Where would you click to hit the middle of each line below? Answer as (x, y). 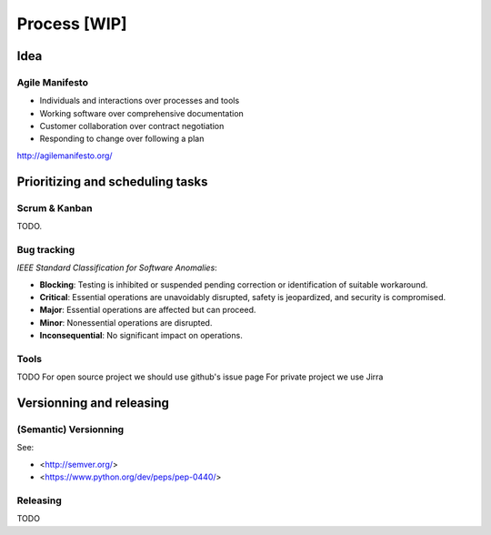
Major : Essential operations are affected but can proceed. (148, 310)
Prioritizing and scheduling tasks (112, 182)
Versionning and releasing (93, 404)
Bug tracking (46, 249)
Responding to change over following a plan (122, 139)
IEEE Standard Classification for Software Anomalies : (117, 267)
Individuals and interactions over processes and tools (140, 101)
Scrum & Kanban (55, 207)
